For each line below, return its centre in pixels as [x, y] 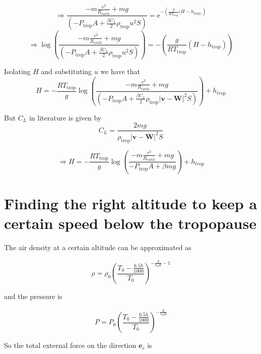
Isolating [17, 71]
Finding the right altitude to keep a [131, 203]
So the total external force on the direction [70, 345]
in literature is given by [65, 117]
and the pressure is [33, 296]
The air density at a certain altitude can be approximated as [98, 247]
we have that [120, 71]
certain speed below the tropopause [130, 223]
